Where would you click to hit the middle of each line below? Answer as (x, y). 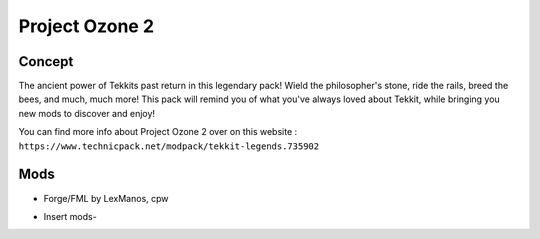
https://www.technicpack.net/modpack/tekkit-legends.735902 (169, 146)
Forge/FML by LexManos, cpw (106, 198)
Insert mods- (70, 216)
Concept (46, 61)
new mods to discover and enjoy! (86, 113)
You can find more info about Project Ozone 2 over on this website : (158, 132)
